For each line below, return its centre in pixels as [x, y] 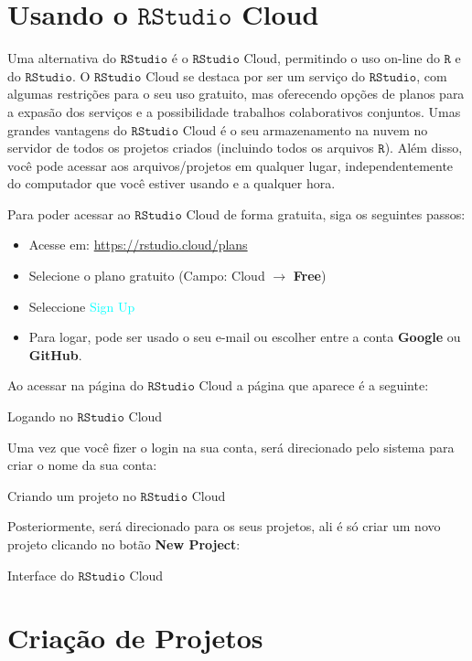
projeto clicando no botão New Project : [124, 544]
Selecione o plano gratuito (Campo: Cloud [147, 276]
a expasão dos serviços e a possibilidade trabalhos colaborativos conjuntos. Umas [234, 111]
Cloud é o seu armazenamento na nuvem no [305, 129]
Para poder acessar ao [69, 213]
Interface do [41, 575]
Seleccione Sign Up [82, 306]
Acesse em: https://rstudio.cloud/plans [138, 245]
